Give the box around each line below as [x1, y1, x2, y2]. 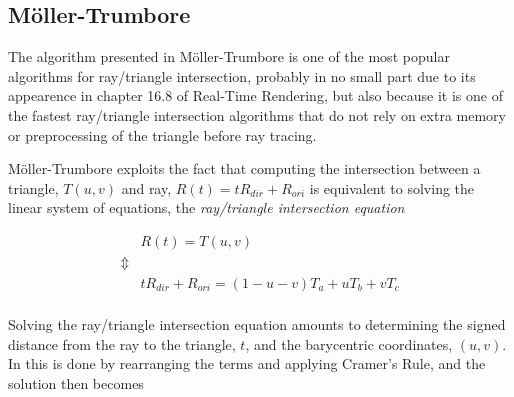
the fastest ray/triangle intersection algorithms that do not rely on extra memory [8, 104, 506, 125]
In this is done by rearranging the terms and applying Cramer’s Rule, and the [8, 353, 486, 374]
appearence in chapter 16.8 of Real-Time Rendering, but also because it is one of [8, 85, 503, 106]
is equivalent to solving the [309, 177, 475, 198]
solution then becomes [8, 372, 144, 393]
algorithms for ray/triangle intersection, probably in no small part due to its [8, 65, 476, 86]
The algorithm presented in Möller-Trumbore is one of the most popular [8, 46, 450, 67]
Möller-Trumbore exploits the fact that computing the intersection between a [8, 158, 481, 179]
